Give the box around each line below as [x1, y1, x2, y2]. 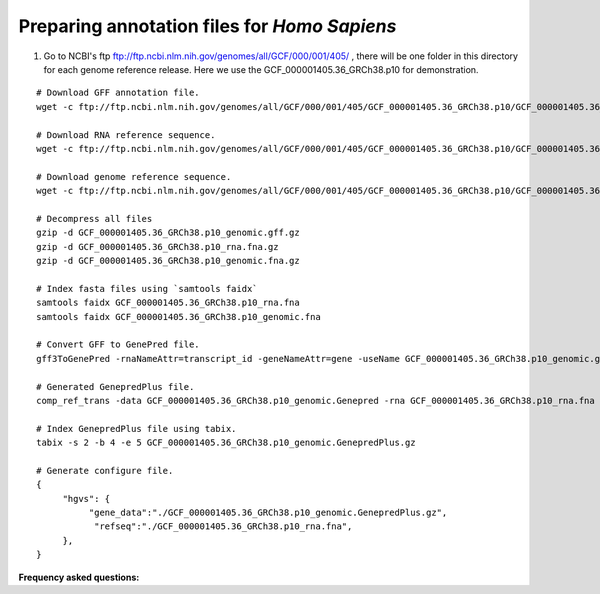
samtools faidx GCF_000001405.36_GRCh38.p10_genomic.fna [36, 311, 322, 322]
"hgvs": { [62, 493, 111, 504]
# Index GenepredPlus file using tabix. [36, 423, 237, 434]
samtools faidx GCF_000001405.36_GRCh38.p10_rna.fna [36, 297, 300, 309]
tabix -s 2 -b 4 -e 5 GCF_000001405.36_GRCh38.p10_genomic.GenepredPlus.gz [36, 437, 416, 449]
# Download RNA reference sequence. [36, 129, 216, 140]
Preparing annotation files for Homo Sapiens [18, 15, 397, 37]
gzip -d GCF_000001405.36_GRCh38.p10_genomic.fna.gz [36, 255, 300, 267]
